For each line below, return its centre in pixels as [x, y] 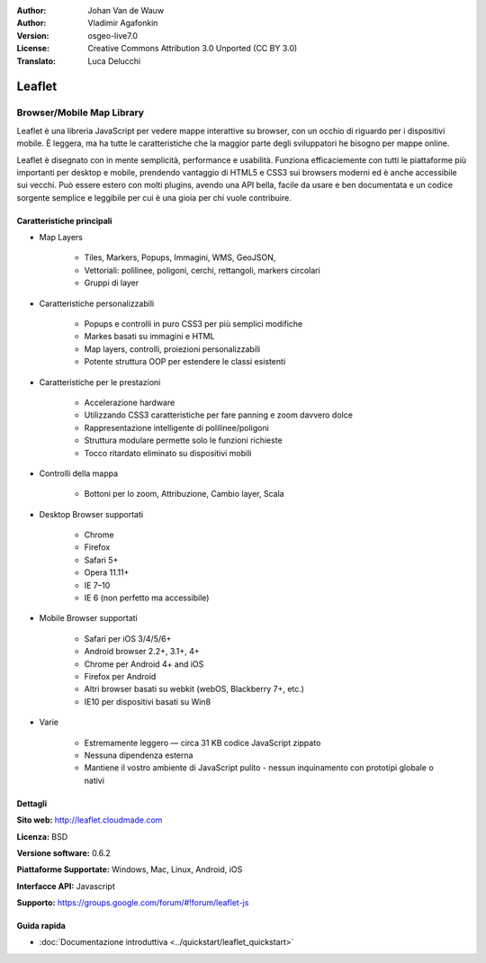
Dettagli [32, 803]
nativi [94, 780]
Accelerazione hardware [130, 402]
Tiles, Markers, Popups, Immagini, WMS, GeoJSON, [180, 257]
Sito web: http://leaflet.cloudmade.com [90, 820]
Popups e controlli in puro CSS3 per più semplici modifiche [193, 324]
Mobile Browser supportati [89, 618]
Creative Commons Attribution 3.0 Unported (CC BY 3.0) [193, 49]
